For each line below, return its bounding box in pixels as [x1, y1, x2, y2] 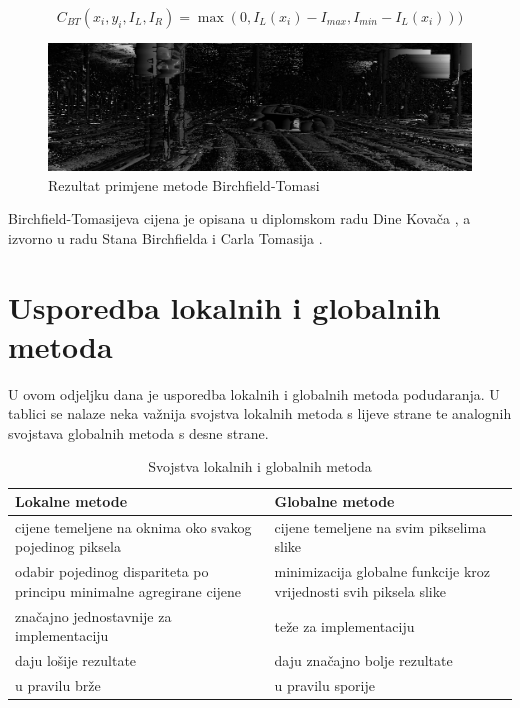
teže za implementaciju [274, 615, 415, 636]
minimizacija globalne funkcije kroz [274, 561, 490, 582]
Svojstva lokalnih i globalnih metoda [148, 456, 372, 477]
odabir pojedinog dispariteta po [15, 561, 209, 582]
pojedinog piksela [15, 536, 121, 557]
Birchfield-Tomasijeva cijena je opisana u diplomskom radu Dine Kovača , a [8, 208, 471, 229]
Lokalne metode [15, 491, 128, 511]
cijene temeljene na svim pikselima [274, 516, 487, 537]
